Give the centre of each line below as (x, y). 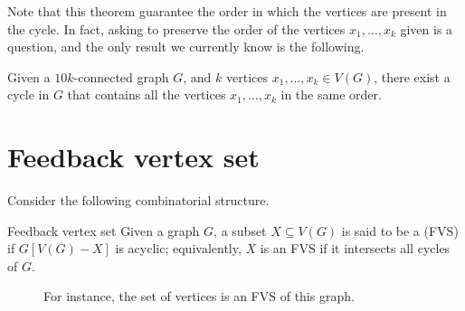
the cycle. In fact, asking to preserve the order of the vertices (176, 28)
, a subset (240, 230)
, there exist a (412, 76)
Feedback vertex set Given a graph (104, 230)
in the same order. (331, 94)
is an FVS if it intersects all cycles (355, 248)
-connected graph (121, 76)
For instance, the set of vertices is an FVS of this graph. (199, 296)
